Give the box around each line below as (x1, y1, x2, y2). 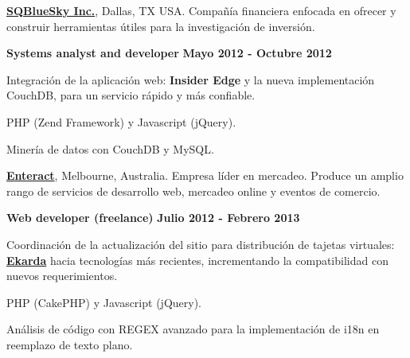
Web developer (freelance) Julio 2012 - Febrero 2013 (6, 209, 300, 226)
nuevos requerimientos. (6, 267, 118, 284)
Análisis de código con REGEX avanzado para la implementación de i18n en (6, 321, 380, 337)
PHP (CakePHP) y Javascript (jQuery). (6, 294, 201, 310)
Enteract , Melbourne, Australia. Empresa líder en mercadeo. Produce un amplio (6, 167, 404, 184)
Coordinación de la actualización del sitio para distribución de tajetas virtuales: (6, 235, 395, 252)
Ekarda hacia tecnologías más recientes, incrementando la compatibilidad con (6, 251, 389, 268)
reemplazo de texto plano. (6, 336, 133, 352)
